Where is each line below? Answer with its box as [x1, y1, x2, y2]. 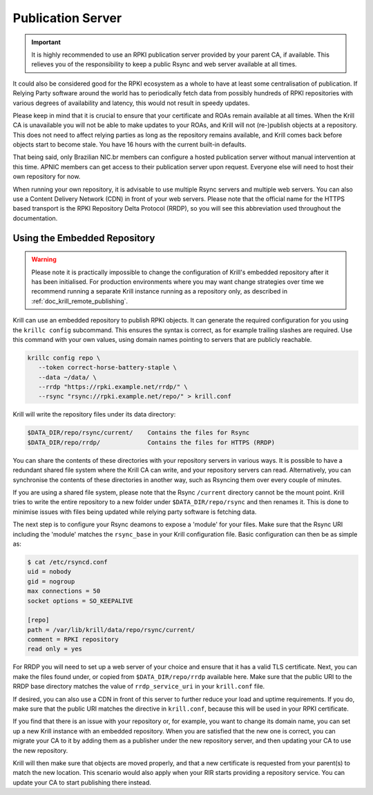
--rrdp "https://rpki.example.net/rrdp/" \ [38, 383, 188, 391]
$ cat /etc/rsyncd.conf [27, 558, 108, 566]
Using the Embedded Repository [12, 232, 155, 244]
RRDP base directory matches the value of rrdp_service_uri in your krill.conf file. [12, 682, 265, 691]
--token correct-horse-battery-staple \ [38, 363, 178, 372]
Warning [31, 256, 57, 264]
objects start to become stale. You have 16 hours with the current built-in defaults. [12, 140, 247, 149]
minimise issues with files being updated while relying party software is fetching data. [12, 508, 257, 516]
